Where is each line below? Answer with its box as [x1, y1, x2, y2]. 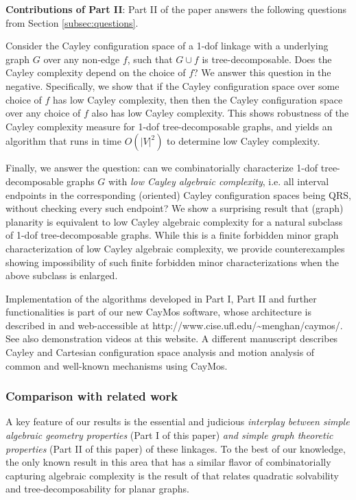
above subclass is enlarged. [5, 268, 118, 283]
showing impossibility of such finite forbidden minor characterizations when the [5, 254, 339, 269]
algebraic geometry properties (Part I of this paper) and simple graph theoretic [5, 428, 333, 442]
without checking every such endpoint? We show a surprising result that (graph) [5, 201, 344, 215]
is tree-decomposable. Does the [202, 51, 332, 66]
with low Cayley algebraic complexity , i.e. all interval [108, 174, 329, 188]
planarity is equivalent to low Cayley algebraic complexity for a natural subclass [5, 214, 343, 228]
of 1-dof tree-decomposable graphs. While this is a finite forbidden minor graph [5, 228, 339, 242]
